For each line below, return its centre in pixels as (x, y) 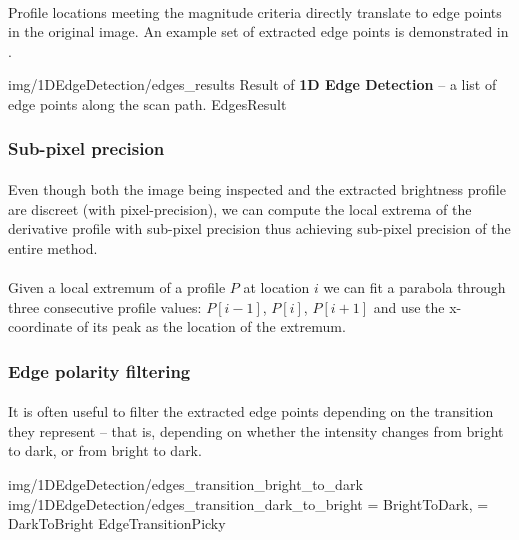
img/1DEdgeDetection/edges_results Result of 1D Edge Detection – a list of (252, 84)
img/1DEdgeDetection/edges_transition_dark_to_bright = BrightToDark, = (248, 503)
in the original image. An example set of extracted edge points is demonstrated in (258, 31)
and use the (409, 306)
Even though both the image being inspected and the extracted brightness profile (257, 189)
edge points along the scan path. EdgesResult (147, 103)
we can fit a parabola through (414, 286)
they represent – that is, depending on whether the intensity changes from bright (256, 430)
